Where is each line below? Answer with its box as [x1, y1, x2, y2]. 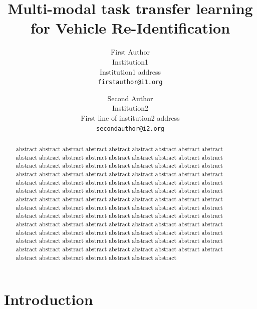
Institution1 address [99, 66, 161, 77]
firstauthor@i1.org [98, 79, 163, 86]
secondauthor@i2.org [96, 125, 165, 132]
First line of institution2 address [81, 112, 180, 123]
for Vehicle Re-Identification [30, 18, 230, 38]
